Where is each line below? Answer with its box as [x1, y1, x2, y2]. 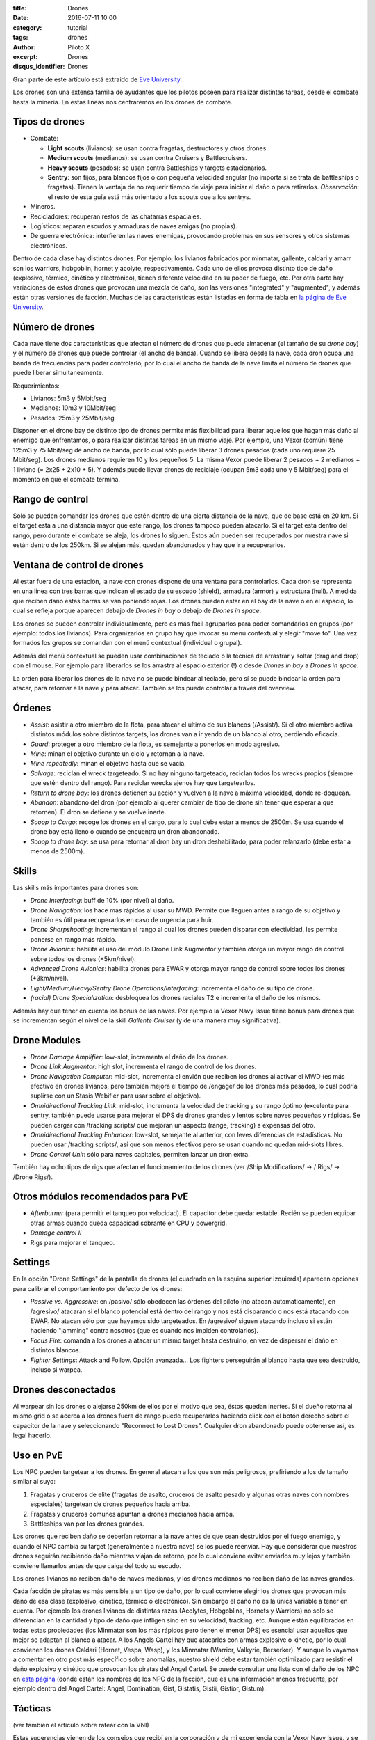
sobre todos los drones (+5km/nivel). [30, 954, 137, 963]
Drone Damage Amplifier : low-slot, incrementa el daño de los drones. [30, 1052, 229, 1061]
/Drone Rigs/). [12, 1173, 53, 1181]
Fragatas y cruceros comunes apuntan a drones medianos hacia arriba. [30, 1510, 235, 1518]
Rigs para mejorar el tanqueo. [30, 1238, 115, 1247]
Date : [12, 14, 29, 22]
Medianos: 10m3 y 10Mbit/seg [30, 404, 116, 412]
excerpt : [12, 52, 38, 61]
